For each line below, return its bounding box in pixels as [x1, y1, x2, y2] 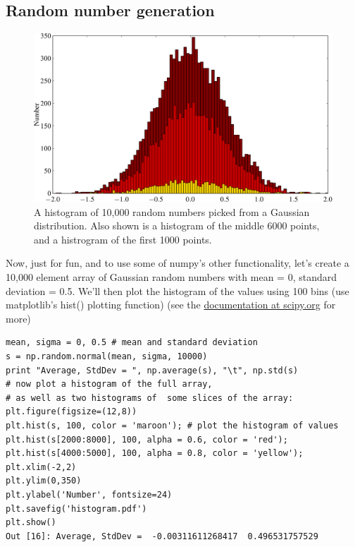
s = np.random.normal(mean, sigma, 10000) [6, 351, 208, 362]
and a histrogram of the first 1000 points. [34, 232, 212, 246]
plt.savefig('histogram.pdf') [6, 503, 147, 514]
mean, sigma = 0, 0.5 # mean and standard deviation [6, 337, 258, 348]
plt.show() [6, 517, 56, 528]
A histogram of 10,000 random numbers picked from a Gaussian [34, 204, 310, 219]
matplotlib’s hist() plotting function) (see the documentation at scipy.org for [6, 297, 336, 312]
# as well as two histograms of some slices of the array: [6, 392, 294, 403]
